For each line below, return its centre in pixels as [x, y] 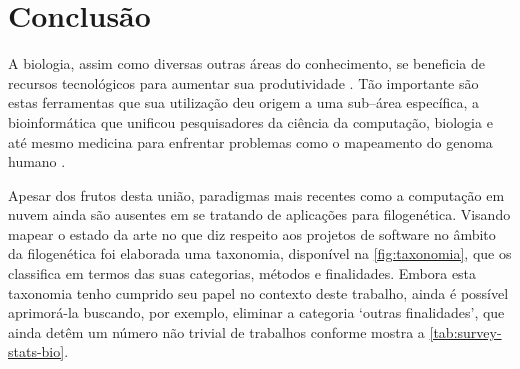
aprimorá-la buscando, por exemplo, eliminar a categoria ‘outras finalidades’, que [256, 312]
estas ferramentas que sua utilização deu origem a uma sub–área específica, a [244, 102]
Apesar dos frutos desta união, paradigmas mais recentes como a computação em [256, 194]
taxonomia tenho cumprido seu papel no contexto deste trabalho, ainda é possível [258, 292]
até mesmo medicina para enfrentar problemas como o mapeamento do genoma [250, 141]
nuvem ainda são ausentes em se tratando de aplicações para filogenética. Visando [259, 214]
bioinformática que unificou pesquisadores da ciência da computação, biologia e [250, 121]
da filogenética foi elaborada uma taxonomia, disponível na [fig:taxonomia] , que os [260, 253]
